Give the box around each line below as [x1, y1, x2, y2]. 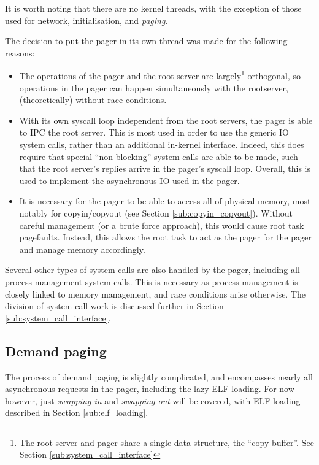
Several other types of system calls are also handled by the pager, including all [5, 263, 300, 276]
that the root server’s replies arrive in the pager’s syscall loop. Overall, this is [19, 162, 310, 175]
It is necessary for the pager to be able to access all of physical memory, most [19, 194, 311, 207]
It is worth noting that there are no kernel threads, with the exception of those [5, 2, 302, 14]
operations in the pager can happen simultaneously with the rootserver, [19, 81, 288, 94]
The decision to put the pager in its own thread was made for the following [5, 34, 288, 47]
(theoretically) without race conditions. [19, 93, 167, 106]
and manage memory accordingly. [19, 242, 145, 255]
